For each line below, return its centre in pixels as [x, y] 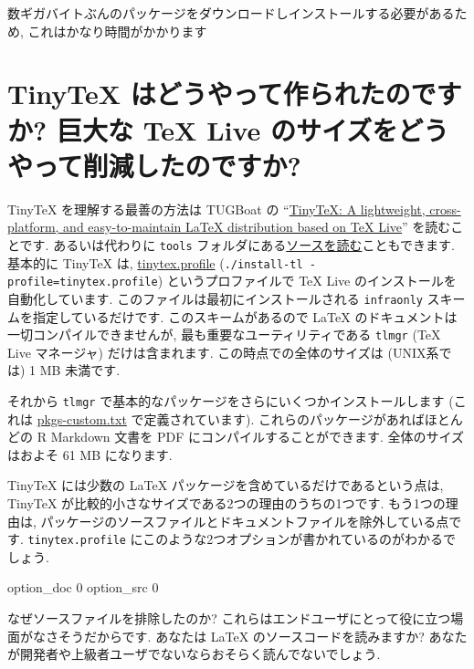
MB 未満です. [80, 370]
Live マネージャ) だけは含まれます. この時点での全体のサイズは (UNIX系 [223, 352]
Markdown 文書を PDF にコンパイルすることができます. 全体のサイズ [258, 437]
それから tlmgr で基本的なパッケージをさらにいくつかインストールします [226, 400]
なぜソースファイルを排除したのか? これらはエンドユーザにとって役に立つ [229, 618]
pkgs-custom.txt [82, 418]
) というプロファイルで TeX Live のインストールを [307, 281]
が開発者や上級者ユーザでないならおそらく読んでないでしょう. [194, 654]
